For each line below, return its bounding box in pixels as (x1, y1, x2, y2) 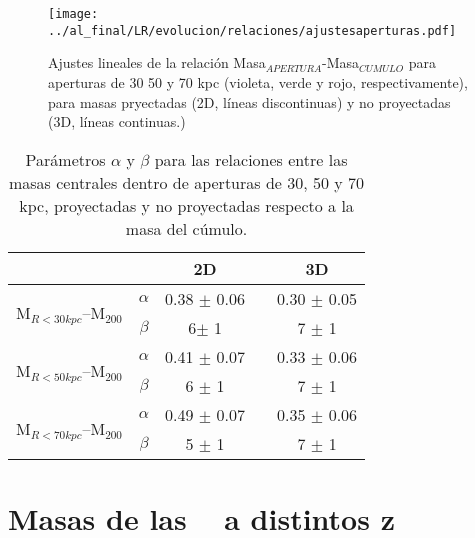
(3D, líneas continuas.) (48, 111, 186, 132)
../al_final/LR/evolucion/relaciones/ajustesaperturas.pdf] (48, 23, 457, 38)
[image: (48, 7, 99, 21)
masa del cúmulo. (125, 216, 248, 240)
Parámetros (25, 147, 106, 171)
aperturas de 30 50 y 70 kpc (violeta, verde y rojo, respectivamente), (48, 71, 468, 92)
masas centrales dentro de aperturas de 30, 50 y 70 (8, 170, 365, 194)
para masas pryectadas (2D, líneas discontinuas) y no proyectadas (48, 91, 451, 112)
